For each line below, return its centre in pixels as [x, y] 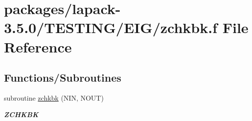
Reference [38, 46]
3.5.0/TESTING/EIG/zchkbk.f [111, 27]
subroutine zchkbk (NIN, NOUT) [54, 97]
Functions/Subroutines [63, 78]
